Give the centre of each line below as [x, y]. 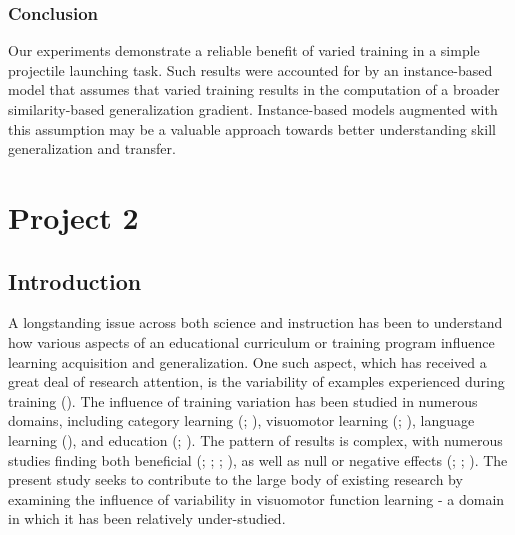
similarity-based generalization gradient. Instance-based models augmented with [253, 109]
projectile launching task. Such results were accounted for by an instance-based [250, 69]
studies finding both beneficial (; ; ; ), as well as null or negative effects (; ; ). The [258, 459]
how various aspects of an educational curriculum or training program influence [251, 341]
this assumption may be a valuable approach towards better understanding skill [252, 128]
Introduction [75, 280]
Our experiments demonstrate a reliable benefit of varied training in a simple [244, 50]
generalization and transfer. [92, 148]
